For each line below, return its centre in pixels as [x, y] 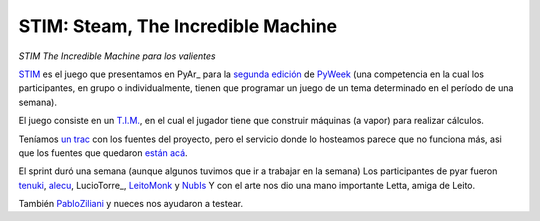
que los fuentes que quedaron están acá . [103, 152]
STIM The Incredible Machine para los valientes [117, 56]
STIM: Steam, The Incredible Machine [178, 26]
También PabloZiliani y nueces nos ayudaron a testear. [131, 204]
